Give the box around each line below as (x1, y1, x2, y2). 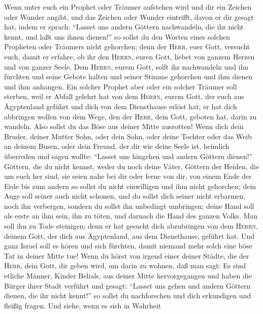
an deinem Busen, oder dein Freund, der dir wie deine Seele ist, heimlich (4, 141, 229, 151)
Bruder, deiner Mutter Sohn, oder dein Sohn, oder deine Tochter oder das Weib (4, 131, 252, 141)
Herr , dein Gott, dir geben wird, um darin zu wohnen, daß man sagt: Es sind (4, 260, 246, 271)
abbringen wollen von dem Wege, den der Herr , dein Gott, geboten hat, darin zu (4, 111, 257, 121)
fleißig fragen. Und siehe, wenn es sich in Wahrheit (4, 300, 161, 310)
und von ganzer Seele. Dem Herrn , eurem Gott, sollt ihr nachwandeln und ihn (4, 61, 249, 72)
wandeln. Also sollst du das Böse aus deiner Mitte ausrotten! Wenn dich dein (4, 121, 244, 132)
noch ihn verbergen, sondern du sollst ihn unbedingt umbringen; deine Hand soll (4, 200, 254, 211)
